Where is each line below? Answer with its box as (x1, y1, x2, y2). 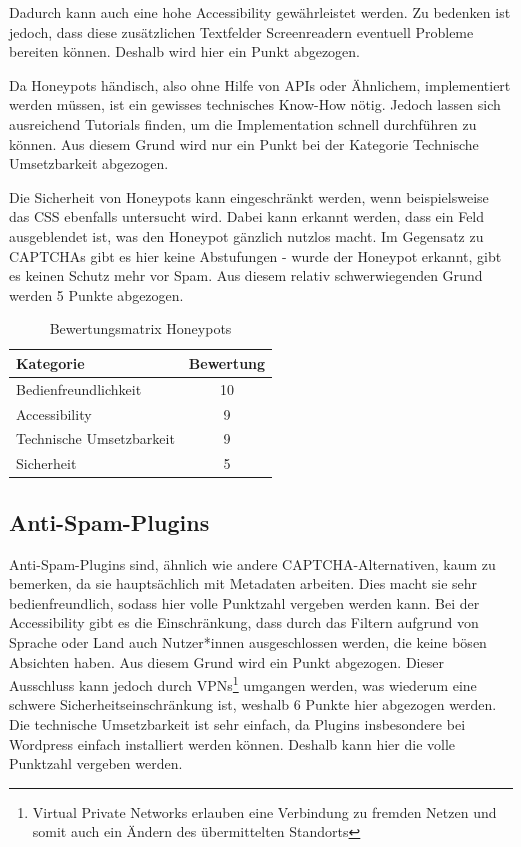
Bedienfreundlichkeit (16, 378, 142, 399)
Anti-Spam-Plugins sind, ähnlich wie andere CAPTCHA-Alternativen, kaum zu (9, 553, 496, 574)
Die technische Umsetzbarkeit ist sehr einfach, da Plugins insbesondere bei (9, 713, 466, 734)
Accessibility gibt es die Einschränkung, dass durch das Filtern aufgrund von (9, 612, 479, 633)
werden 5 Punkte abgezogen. (9, 284, 184, 305)
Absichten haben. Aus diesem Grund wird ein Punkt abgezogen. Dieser (9, 651, 444, 672)
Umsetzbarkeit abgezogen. (9, 153, 169, 174)
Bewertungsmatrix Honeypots (49, 318, 232, 339)
